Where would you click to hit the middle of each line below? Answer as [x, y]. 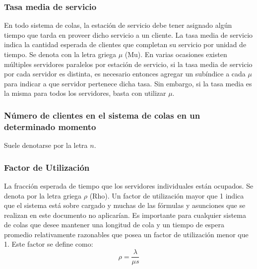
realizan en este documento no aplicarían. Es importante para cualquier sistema [125, 215]
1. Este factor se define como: [49, 244]
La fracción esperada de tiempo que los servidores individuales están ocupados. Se [129, 185]
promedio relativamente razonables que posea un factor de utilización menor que [126, 234]
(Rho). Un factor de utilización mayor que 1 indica [167, 195]
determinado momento [50, 126]
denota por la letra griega [43, 195]
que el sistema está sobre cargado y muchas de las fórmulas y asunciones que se [125, 205]
